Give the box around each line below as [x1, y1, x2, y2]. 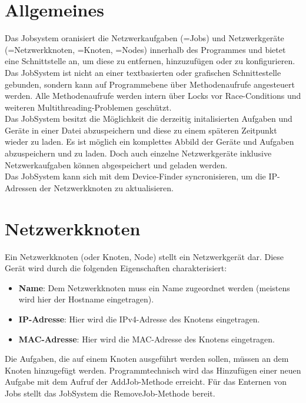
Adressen [5, 181, 37, 194]
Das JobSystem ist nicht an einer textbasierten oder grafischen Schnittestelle [5, 66, 281, 78]
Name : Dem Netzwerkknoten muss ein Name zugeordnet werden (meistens [18, 281, 290, 294]
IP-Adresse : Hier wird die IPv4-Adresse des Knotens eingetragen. [18, 312, 260, 325]
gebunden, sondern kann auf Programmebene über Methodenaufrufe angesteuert [5, 78, 295, 90]
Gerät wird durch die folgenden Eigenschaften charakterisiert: [5, 262, 227, 274]
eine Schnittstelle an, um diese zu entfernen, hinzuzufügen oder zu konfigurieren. [5, 55, 295, 67]
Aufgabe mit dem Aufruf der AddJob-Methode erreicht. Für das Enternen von [5, 375, 287, 388]
